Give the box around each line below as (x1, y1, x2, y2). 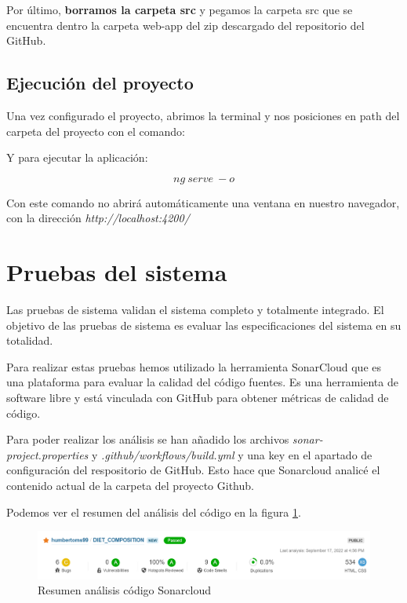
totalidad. (6, 332, 53, 349)
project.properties (6, 446, 89, 462)
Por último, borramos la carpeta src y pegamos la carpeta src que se (6, 2, 353, 17)
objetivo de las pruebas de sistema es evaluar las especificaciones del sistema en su (6, 316, 402, 333)
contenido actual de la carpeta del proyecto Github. (6, 477, 254, 494)
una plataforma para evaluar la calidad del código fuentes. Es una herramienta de (6, 374, 398, 390)
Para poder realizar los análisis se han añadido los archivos (6, 431, 289, 448)
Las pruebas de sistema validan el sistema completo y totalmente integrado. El (6, 301, 384, 318)
